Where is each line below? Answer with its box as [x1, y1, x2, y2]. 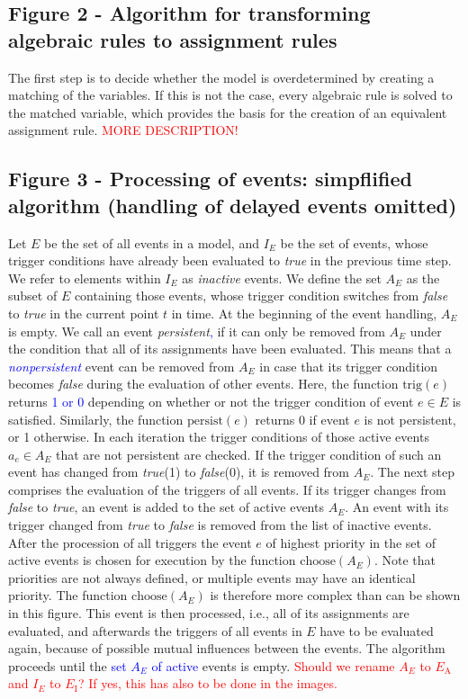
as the [406, 268, 440, 287]
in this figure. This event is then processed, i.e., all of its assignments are [8, 604, 409, 623]
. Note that [373, 551, 436, 569]
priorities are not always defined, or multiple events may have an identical [8, 568, 416, 587]
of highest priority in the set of [265, 533, 436, 551]
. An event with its [345, 497, 449, 516]
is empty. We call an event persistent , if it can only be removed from [8, 321, 385, 340]
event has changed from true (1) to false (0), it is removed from [8, 462, 350, 481]
